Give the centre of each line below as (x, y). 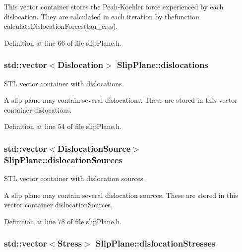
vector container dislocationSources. (58, 205)
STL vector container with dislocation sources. (75, 178)
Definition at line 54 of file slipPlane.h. (63, 126)
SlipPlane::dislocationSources (63, 159)
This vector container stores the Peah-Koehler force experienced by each (114, 6)
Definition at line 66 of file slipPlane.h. (63, 42)
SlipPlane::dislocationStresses (155, 243)
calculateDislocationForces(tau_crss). (61, 26)
